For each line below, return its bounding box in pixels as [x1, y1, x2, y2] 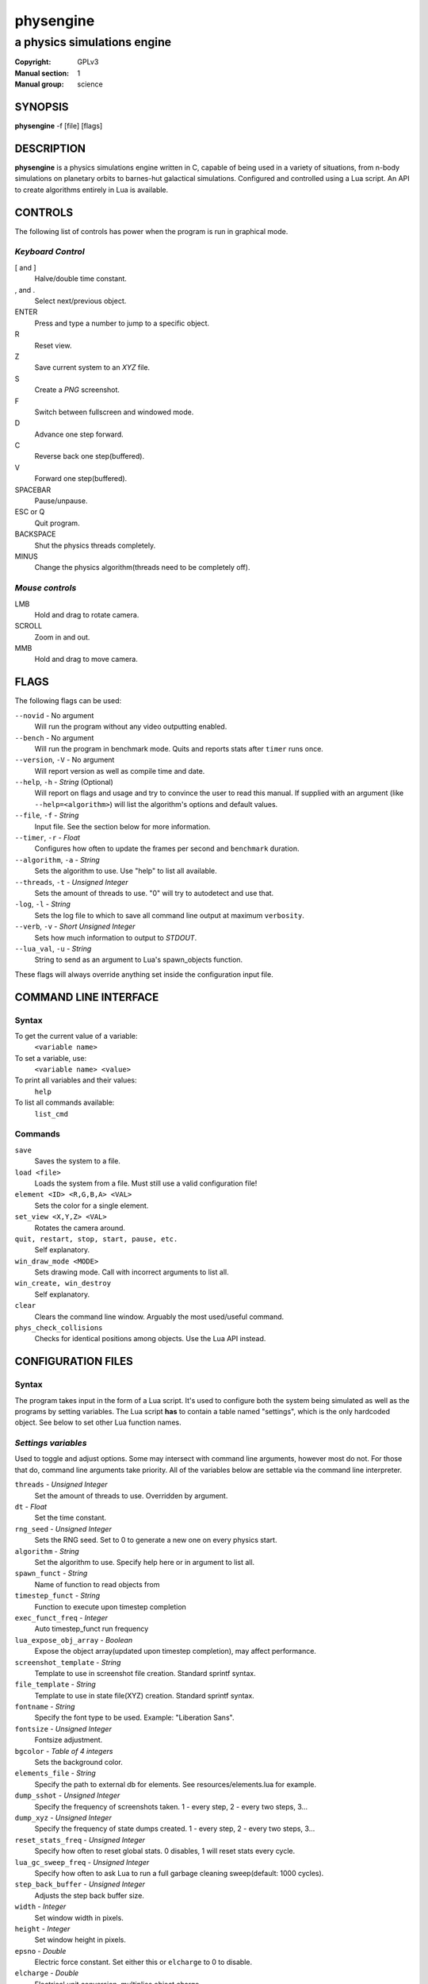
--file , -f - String [14, 810, 79, 821]
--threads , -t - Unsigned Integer [14, 877, 128, 886]
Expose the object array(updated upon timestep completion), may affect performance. [34, 1647, 317, 1656]
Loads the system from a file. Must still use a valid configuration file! [34, 1178, 258, 1188]
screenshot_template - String [14, 1657, 121, 1667]
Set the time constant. [34, 1513, 107, 1523]
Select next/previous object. [34, 296, 127, 306]
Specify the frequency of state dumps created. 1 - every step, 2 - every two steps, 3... [34, 1824, 315, 1833]
